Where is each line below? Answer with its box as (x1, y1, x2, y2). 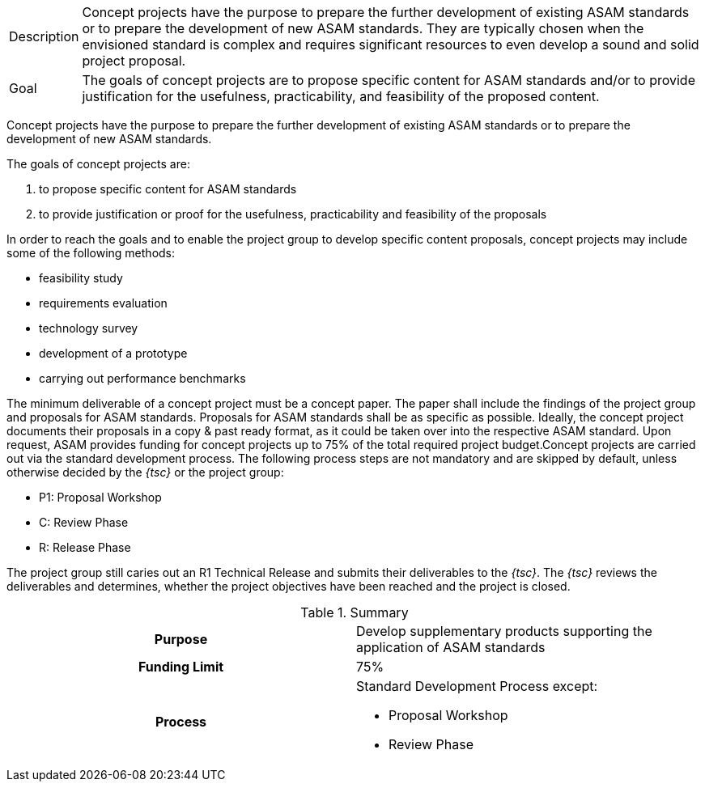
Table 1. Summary (300, 604, 409, 621)
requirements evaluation (39, 296, 168, 310)
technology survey (39, 321, 138, 335)
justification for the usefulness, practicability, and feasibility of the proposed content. (82, 88, 600, 104)
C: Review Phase (39, 515, 129, 529)
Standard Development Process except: (356, 678, 598, 694)
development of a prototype (39, 346, 188, 360)
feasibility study (39, 271, 123, 285)
